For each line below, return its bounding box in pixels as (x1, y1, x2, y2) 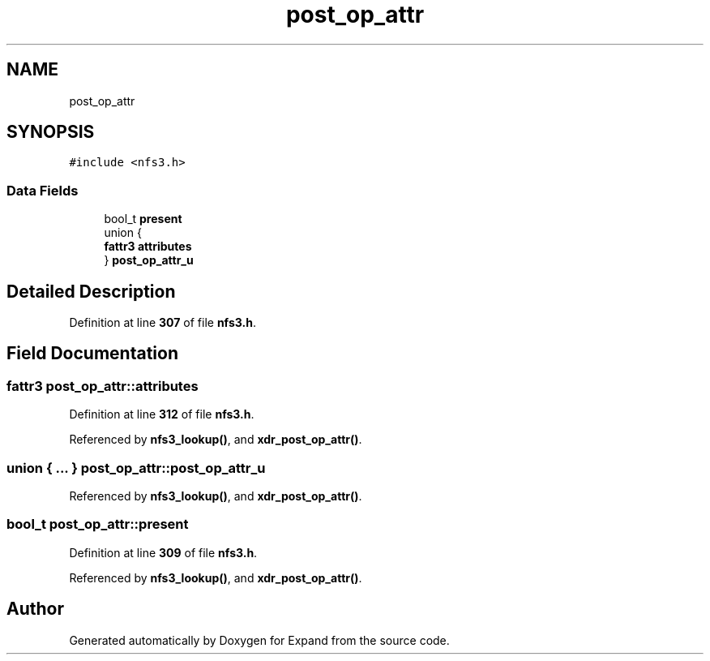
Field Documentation (6, 343, 178, 364)
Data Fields (6, 182, 79, 199)
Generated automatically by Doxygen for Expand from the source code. (69, 633, 450, 647)
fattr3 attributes (104, 239, 192, 254)
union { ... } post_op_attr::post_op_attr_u (6, 459, 266, 476)
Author (6, 599, 64, 620)
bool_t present (104, 212, 182, 226)
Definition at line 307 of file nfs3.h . (69, 315, 256, 330)
